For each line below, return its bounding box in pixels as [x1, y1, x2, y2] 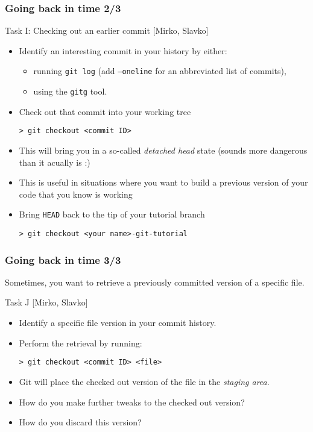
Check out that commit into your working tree [19, 105, 191, 117]
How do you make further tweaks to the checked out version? [19, 395, 245, 408]
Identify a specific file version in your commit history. [19, 316, 217, 329]
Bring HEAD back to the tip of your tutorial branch [19, 208, 205, 221]
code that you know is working [19, 187, 133, 200]
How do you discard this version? [19, 416, 142, 428]
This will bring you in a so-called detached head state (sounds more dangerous [19, 143, 308, 156]
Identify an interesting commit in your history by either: [19, 44, 227, 57]
